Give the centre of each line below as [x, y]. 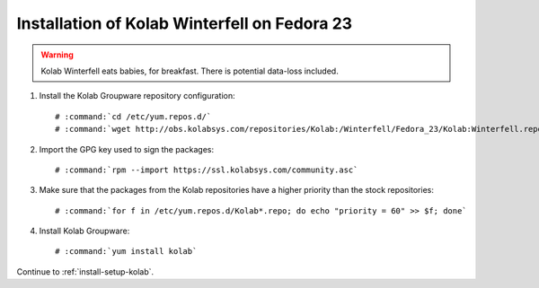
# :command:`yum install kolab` [126, 252]
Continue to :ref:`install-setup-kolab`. [85, 271]
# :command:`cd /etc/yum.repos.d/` [133, 116]
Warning [57, 55]
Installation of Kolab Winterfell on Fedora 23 [185, 23]
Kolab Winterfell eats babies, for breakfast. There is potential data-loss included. [190, 71]
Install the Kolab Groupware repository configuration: [137, 96]
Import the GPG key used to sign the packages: [127, 149]
